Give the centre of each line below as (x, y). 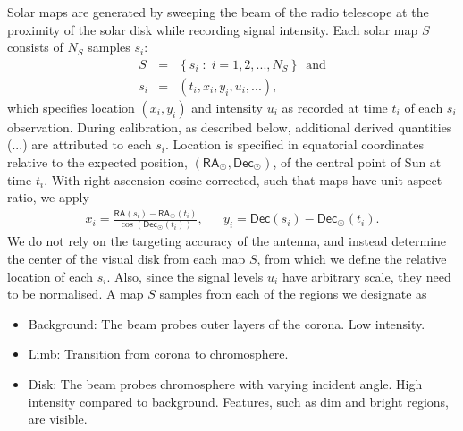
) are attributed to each (87, 144)
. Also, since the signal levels (185, 276)
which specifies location (71, 107)
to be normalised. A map (76, 294)
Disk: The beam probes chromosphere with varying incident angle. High (225, 384)
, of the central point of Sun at (357, 162)
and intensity (227, 107)
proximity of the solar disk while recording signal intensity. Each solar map (213, 29)
